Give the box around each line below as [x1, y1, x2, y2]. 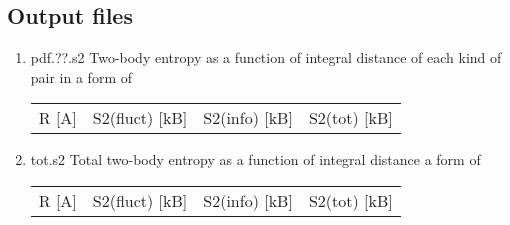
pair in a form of [30, 66, 133, 87]
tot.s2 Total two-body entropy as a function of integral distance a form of [30, 149, 481, 170]
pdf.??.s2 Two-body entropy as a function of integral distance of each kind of [30, 47, 502, 68]
